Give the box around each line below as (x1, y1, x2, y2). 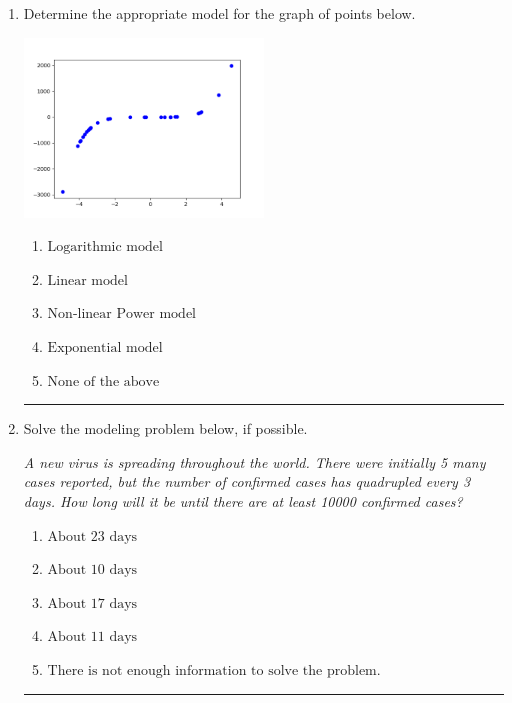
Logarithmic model (47, 240, 163, 255)
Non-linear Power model (47, 307, 197, 322)
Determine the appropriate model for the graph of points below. (23, 3, 416, 23)
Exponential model (47, 341, 163, 356)
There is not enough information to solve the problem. (47, 663, 381, 678)
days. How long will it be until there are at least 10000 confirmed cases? (23, 491, 463, 511)
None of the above (47, 374, 160, 389)
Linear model (47, 273, 128, 288)
